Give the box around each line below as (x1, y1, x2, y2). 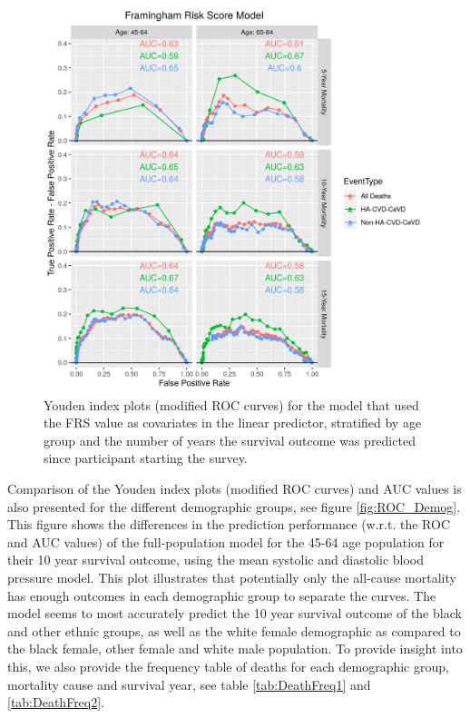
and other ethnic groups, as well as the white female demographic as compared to (7, 621, 461, 640)
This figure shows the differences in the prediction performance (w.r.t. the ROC (7, 515, 450, 534)
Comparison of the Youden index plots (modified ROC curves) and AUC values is (7, 478, 462, 497)
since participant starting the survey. (44, 448, 248, 467)
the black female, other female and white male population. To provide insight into (7, 639, 463, 658)
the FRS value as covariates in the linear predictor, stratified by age (44, 413, 422, 432)
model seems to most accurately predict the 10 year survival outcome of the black (7, 604, 462, 623)
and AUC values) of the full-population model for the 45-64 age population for (7, 532, 445, 551)
